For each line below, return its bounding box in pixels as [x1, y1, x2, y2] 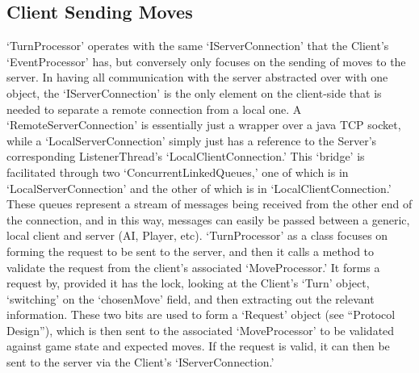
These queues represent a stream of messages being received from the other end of [6, 195, 413, 212]
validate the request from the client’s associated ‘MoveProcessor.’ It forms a [6, 258, 380, 275]
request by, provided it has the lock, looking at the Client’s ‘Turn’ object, [6, 275, 370, 291]
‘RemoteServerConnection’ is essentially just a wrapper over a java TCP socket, [6, 116, 401, 133]
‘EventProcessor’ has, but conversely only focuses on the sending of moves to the [6, 52, 406, 69]
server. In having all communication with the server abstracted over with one [6, 69, 388, 86]
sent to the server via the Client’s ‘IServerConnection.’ [6, 354, 274, 371]
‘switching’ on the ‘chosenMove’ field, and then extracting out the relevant [6, 290, 375, 307]
